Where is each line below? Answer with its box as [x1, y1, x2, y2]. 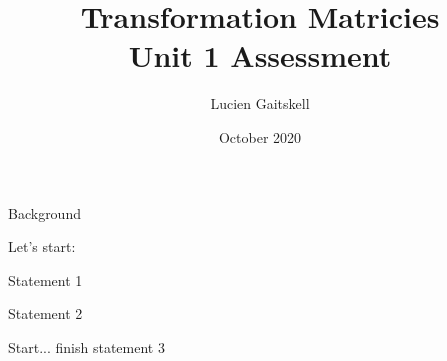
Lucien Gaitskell [210, 93, 310, 114]
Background [8, 202, 81, 223]
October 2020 [218, 126, 302, 147]
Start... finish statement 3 [8, 336, 165, 357]
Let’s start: [8, 236, 76, 257]
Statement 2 [8, 303, 83, 324]
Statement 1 [8, 269, 83, 290]
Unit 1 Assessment [128, 35, 392, 76]
